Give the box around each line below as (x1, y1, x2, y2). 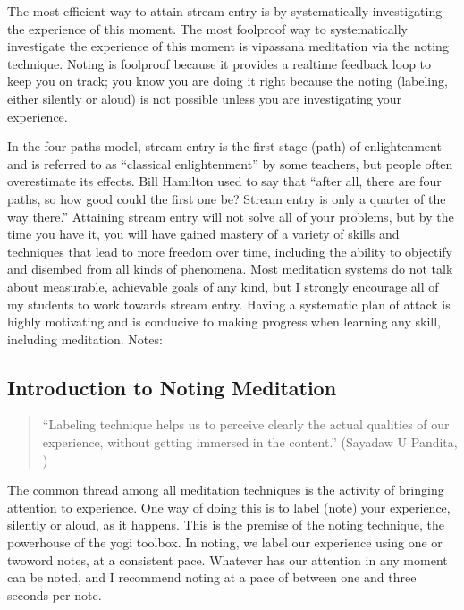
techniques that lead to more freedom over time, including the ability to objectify (7, 241, 452, 260)
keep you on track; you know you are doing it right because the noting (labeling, (7, 72, 448, 90)
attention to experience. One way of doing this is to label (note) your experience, (7, 497, 451, 516)
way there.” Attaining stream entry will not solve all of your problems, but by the (7, 207, 454, 225)
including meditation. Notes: (7, 329, 163, 348)
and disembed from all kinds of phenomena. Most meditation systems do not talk (7, 259, 453, 278)
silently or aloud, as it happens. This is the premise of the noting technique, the (7, 515, 444, 534)
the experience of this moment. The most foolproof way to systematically (7, 19, 408, 38)
